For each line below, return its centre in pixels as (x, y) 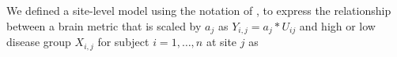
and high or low (337, 25)
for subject (123, 42)
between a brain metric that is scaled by (104, 25)
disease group (39, 42)
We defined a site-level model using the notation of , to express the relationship (199, 10)
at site (221, 42)
